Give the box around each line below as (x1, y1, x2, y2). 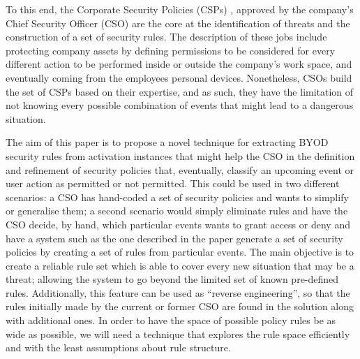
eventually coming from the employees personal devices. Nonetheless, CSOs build (6, 70, 352, 85)
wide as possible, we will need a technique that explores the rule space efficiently (6, 326, 350, 341)
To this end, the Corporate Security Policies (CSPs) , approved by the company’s (6, 2, 354, 16)
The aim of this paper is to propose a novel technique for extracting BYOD (6, 135, 329, 149)
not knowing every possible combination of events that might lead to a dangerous (6, 98, 354, 112)
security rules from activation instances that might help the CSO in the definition (6, 148, 355, 163)
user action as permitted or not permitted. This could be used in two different (6, 176, 340, 191)
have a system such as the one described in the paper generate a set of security (6, 230, 343, 245)
